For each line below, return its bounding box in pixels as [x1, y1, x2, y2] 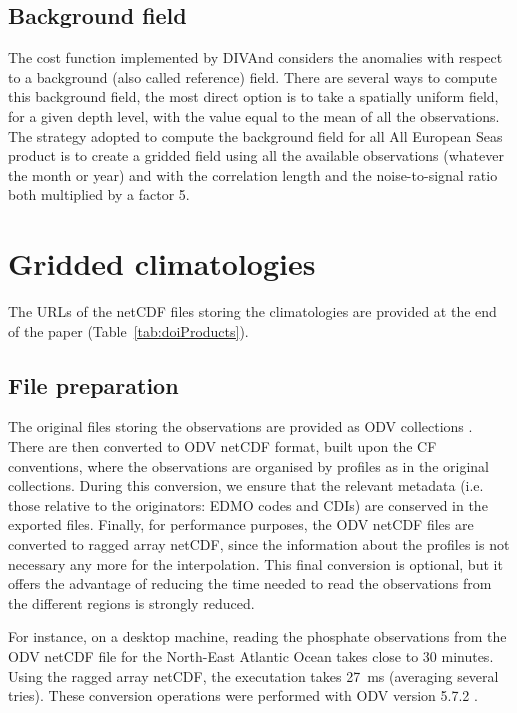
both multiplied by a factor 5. [8, 184, 190, 205]
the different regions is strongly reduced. [8, 592, 255, 613]
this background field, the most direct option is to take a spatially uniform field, [8, 86, 499, 107]
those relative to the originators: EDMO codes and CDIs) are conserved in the [8, 494, 488, 515]
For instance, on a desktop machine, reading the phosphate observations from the [8, 626, 507, 647]
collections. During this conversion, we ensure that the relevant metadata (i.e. [8, 475, 484, 496]
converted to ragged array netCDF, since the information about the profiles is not [8, 534, 510, 555]
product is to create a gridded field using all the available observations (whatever [8, 145, 504, 166]
